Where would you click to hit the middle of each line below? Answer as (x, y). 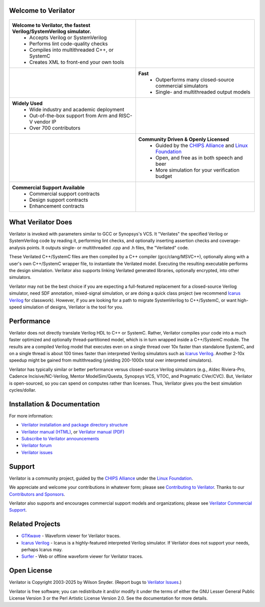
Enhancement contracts (57, 206)
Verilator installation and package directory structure (75, 425)
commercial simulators (182, 86)
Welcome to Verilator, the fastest (51, 25)
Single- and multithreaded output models (203, 92)
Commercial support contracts (65, 193)
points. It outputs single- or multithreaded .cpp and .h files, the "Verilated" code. (108, 247)
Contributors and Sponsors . (37, 494)
